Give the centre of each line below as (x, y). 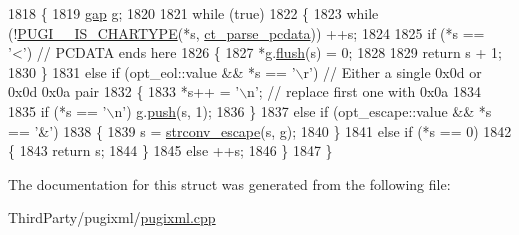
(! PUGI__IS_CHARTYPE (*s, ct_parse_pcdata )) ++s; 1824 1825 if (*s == (246, 32)
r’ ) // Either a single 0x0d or (392, 71)
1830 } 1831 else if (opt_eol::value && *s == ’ (152, 71)
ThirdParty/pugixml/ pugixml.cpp (112, 217)
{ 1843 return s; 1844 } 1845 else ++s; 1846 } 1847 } (170, 150)
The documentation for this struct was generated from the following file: (229, 183)
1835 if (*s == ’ (57, 110)
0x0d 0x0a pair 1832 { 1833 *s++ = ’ (124, 91)
